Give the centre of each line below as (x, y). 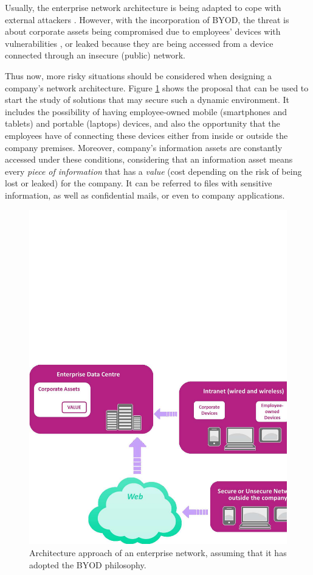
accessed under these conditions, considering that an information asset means (149, 159)
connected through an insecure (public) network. (95, 55)
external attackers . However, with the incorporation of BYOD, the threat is (147, 19)
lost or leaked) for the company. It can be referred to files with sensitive (139, 183)
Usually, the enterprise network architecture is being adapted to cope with (143, 7)
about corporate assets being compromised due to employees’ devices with (143, 31)
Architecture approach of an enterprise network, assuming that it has (158, 552)
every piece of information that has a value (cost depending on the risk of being (153, 171)
